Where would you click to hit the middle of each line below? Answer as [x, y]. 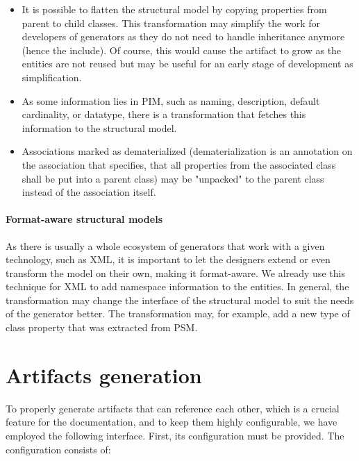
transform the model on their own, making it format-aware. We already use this [175, 273]
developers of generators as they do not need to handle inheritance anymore [183, 36]
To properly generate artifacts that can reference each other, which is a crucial [173, 408]
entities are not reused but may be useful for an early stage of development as [187, 64]
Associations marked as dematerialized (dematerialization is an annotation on [187, 151]
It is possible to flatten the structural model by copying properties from [174, 9]
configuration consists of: [58, 449]
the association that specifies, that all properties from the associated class [179, 164]
